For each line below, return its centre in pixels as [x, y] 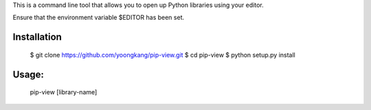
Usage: [29, 74]
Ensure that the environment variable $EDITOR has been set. [99, 18]
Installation [37, 37]
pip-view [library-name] [64, 92]
